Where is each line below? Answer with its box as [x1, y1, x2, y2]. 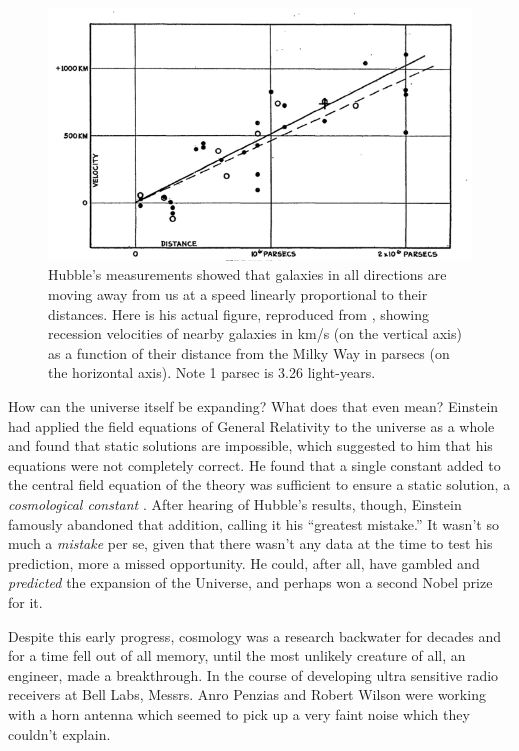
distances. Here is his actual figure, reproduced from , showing [48, 303, 429, 324]
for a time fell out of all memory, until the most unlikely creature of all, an [8, 645, 466, 666]
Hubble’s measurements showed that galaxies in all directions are [48, 264, 447, 285]
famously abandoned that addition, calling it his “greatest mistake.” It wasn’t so [8, 513, 499, 534]
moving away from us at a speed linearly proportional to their [48, 284, 428, 305]
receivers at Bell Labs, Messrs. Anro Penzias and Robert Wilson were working [8, 684, 486, 705]
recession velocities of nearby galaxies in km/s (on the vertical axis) [48, 323, 462, 344]
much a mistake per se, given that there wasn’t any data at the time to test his [8, 533, 493, 554]
